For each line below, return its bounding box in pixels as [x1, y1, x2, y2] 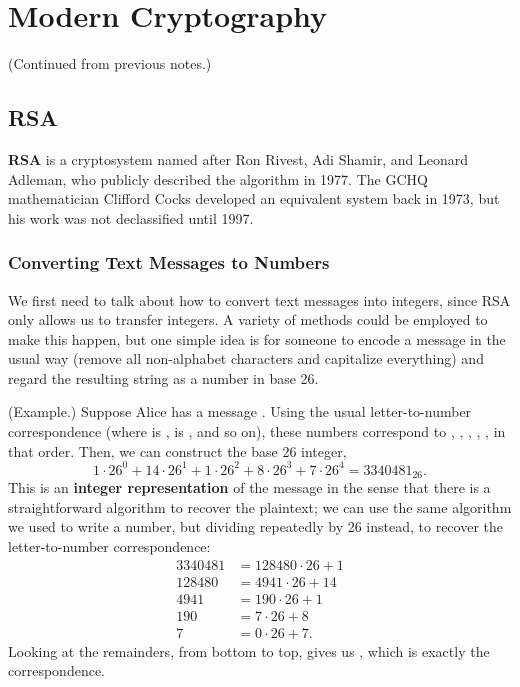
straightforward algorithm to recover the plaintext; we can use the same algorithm [8, 496, 512, 517]
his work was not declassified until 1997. [8, 207, 254, 228]
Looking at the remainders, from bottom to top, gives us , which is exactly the [8, 640, 490, 661]
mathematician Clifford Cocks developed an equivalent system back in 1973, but [8, 188, 500, 209]
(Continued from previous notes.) [8, 53, 212, 74]
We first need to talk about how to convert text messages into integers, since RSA [8, 289, 511, 310]
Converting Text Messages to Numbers [8, 250, 330, 275]
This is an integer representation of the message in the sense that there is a [8, 477, 491, 498]
